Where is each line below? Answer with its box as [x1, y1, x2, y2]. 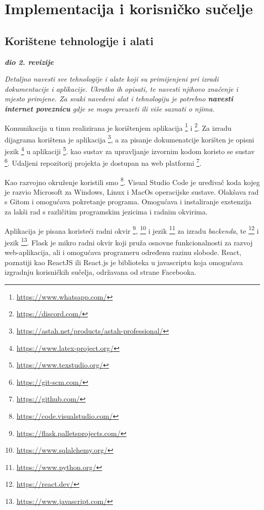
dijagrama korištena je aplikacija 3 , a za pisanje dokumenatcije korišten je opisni [5, 132, 254, 144]
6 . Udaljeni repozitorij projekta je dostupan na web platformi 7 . [5, 156, 202, 168]
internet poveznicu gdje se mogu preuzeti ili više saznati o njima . [5, 103, 215, 114]
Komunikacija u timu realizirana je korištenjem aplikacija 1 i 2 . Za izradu [5, 121, 232, 133]
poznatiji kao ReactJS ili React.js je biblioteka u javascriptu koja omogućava [5, 257, 243, 267]
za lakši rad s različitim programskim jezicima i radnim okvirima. [5, 206, 208, 216]
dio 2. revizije [5, 56, 54, 67]
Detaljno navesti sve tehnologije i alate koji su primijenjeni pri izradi [5, 74, 219, 84]
